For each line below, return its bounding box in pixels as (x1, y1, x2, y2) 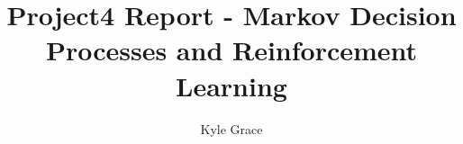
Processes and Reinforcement (45, 31, 418, 68)
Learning (176, 67, 287, 103)
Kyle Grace (200, 119, 263, 138)
